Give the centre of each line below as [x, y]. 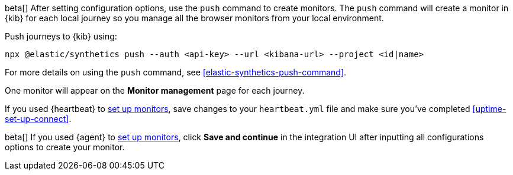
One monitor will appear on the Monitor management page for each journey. [155, 90]
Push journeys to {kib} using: [61, 36]
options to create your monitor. [65, 147]
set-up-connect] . [38, 119]
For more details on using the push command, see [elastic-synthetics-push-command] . [176, 72]
